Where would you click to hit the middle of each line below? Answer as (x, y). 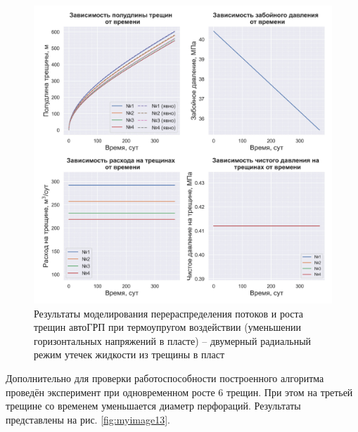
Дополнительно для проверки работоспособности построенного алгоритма (165, 378)
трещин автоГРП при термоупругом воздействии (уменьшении (167, 327)
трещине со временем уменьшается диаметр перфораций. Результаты (153, 406)
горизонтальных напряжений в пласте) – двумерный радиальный (173, 340)
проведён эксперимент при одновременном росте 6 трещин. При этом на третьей (179, 392)
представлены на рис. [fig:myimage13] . (88, 419)
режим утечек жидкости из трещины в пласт (129, 354)
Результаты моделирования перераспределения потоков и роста (169, 313)
